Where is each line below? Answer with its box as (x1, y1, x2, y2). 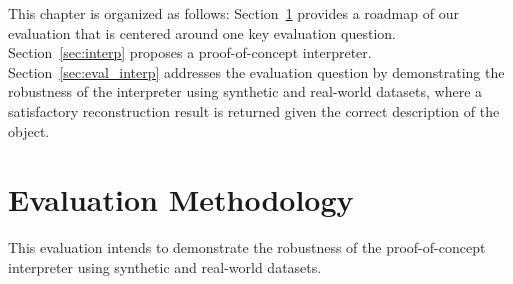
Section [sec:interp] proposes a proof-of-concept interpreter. (8, 42, 372, 63)
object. (8, 120, 50, 141)
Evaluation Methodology (8, 179, 354, 220)
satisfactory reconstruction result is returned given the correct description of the (8, 100, 500, 121)
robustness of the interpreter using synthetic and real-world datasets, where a (8, 81, 483, 102)
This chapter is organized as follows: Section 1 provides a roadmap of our (8, 3, 459, 23)
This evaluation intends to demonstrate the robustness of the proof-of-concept (8, 237, 486, 258)
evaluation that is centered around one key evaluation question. (8, 22, 396, 43)
